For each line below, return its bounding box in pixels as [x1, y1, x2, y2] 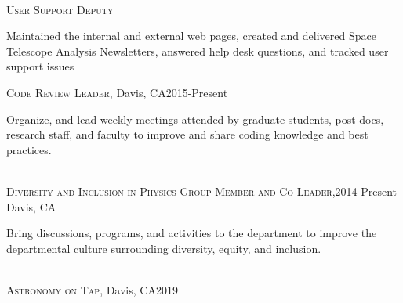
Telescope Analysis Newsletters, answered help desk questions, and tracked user [6, 42, 389, 59]
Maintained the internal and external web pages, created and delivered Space [6, 27, 376, 44]
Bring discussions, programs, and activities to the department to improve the [6, 225, 377, 241]
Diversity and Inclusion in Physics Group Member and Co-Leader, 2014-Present [6, 182, 398, 199]
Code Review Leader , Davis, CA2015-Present [6, 84, 228, 100]
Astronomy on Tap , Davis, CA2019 [6, 281, 178, 298]
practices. [6, 141, 52, 157]
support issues [6, 58, 74, 74]
